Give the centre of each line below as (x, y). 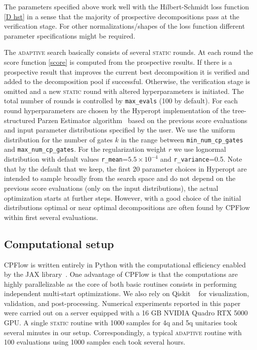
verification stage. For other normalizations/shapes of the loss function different (125, 26)
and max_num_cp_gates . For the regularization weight (85, 149)
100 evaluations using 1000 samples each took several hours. (95, 342)
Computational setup (59, 243)
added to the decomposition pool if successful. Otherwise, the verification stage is (127, 81)
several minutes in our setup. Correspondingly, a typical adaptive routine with (123, 332)
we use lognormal (200, 149)
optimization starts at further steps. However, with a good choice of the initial (123, 197)
